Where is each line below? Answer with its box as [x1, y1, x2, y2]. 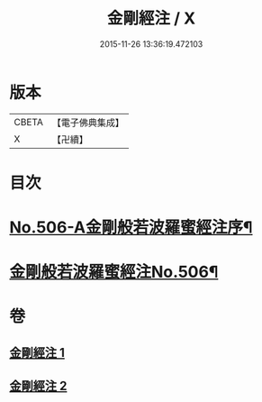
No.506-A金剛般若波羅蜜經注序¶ [9, 217, 253, 238]
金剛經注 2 [9, 379, 68, 394]
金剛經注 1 [9, 344, 66, 361]
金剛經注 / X [106, 8, 196, 29]
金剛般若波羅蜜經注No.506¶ [9, 262, 219, 282]
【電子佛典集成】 [51, 116, 124, 129]
